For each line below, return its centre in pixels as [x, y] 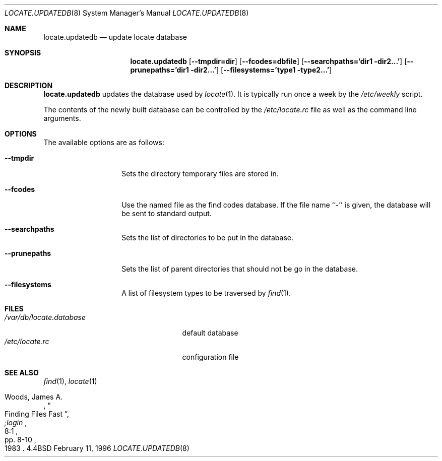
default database [210, 333]
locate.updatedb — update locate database [115, 37]
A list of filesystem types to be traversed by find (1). [206, 293]
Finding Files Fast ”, [37, 414]
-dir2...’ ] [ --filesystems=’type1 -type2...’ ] [261, 70]
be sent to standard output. [167, 213]
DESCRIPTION [29, 85]
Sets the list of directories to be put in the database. [208, 238]
